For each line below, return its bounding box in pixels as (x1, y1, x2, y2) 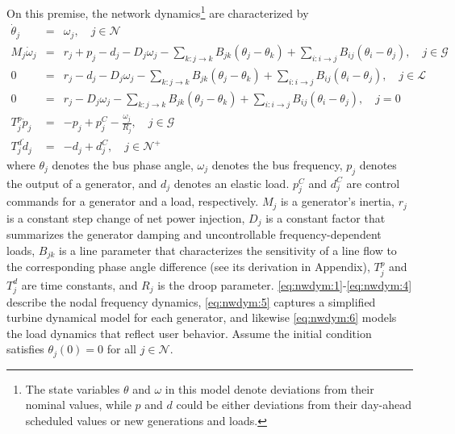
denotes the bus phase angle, (52, 156, 194, 173)
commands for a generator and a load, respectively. (6, 193, 259, 210)
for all (106, 340, 136, 357)
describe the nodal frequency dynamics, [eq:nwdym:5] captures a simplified (6, 293, 376, 310)
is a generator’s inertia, (280, 193, 395, 210)
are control (346, 174, 400, 191)
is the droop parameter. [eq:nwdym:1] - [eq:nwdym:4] (157, 276, 412, 293)
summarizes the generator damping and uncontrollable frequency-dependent (6, 226, 382, 243)
